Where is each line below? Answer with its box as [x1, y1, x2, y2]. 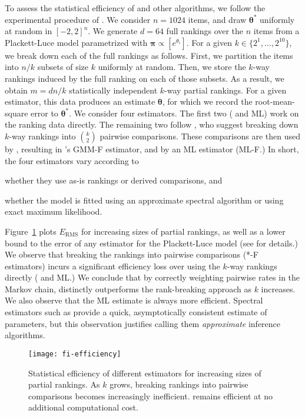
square [5, 106, 28, 119]
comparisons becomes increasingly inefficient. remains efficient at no [28, 389, 273, 402]
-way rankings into [9, 129, 76, 142]
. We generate [88, 25, 138, 37]
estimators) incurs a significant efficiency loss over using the [5, 259, 220, 272]
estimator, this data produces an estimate [5, 95, 155, 108]
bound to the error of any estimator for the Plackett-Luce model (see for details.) [5, 236, 298, 249]
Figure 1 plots [5, 225, 57, 237]
